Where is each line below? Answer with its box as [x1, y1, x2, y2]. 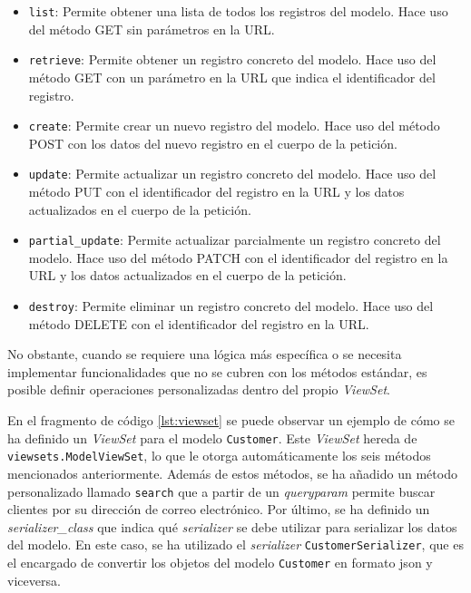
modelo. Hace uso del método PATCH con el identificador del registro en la [28, 248, 448, 267]
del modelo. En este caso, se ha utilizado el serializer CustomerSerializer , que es [7, 535, 464, 554]
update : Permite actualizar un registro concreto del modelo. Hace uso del [28, 164, 437, 183]
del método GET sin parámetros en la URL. [28, 19, 275, 38]
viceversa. [7, 570, 61, 589]
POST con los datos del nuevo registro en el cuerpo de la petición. [28, 133, 397, 152]
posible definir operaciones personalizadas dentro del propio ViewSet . [7, 380, 390, 399]
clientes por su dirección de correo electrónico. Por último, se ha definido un [7, 500, 430, 519]
